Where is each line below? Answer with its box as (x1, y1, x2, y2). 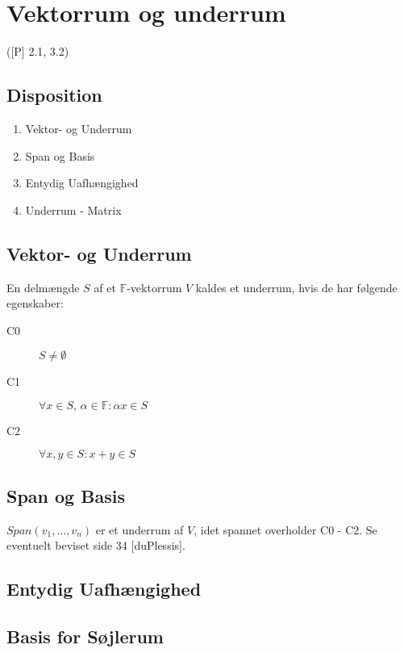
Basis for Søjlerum (6, 624, 164, 649)
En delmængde (6, 278, 80, 295)
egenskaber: (6, 295, 64, 312)
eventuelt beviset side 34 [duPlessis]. (6, 537, 185, 554)
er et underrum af (95, 521, 184, 538)
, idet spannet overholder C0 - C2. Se (194, 521, 377, 538)
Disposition (6, 82, 102, 107)
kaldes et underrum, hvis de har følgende (195, 278, 398, 295)
